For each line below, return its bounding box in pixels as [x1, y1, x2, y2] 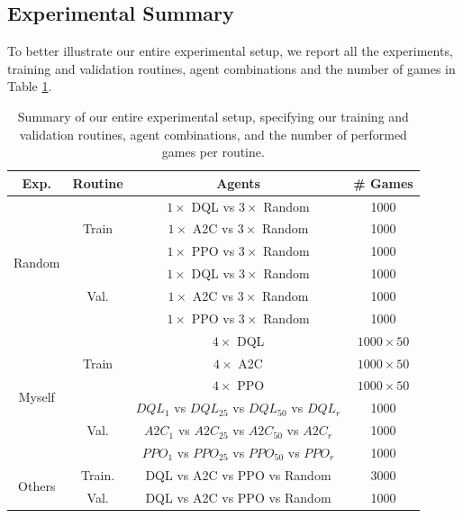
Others [18, 477, 56, 495]
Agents [216, 173, 260, 192]
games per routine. [161, 142, 265, 161]
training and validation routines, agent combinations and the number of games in [7, 59, 456, 77]
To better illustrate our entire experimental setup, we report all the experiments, [7, 41, 453, 60]
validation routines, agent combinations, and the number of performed [19, 124, 407, 143]
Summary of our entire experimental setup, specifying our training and [17, 106, 409, 125]
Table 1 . [7, 77, 52, 95]
